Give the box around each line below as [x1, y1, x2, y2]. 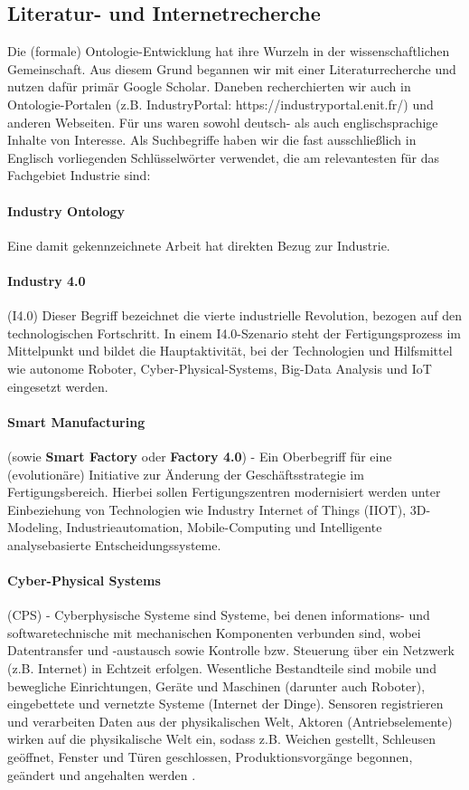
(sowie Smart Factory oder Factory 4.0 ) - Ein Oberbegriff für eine [7, 446, 392, 465]
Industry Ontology [7, 201, 126, 220]
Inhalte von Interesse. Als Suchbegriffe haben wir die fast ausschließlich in [7, 130, 417, 149]
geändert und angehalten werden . [7, 765, 196, 784]
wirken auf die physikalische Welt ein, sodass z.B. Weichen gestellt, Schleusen [7, 729, 436, 748]
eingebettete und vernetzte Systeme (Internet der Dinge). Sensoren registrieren [7, 694, 444, 713]
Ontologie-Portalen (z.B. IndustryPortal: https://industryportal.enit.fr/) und [7, 94, 434, 113]
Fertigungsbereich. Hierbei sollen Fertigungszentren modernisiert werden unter [7, 482, 441, 501]
